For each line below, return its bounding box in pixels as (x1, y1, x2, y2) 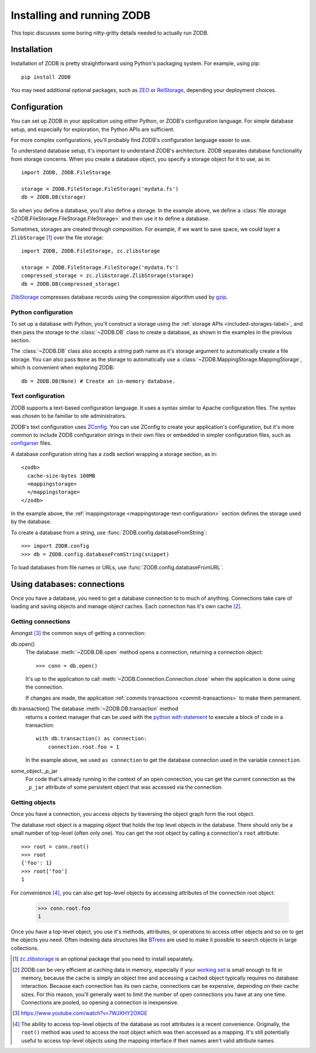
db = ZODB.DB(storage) (21, 194, 87, 201)
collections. (11, 944, 39, 951)
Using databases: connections (11, 579, 125, 589)
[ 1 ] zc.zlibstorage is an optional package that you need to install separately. (12, 956, 194, 963)
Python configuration (11, 308, 73, 316)
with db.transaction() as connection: (36, 735, 147, 742)
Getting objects (11, 798, 56, 806)
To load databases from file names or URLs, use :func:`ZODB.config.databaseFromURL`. (11, 564, 224, 571)
